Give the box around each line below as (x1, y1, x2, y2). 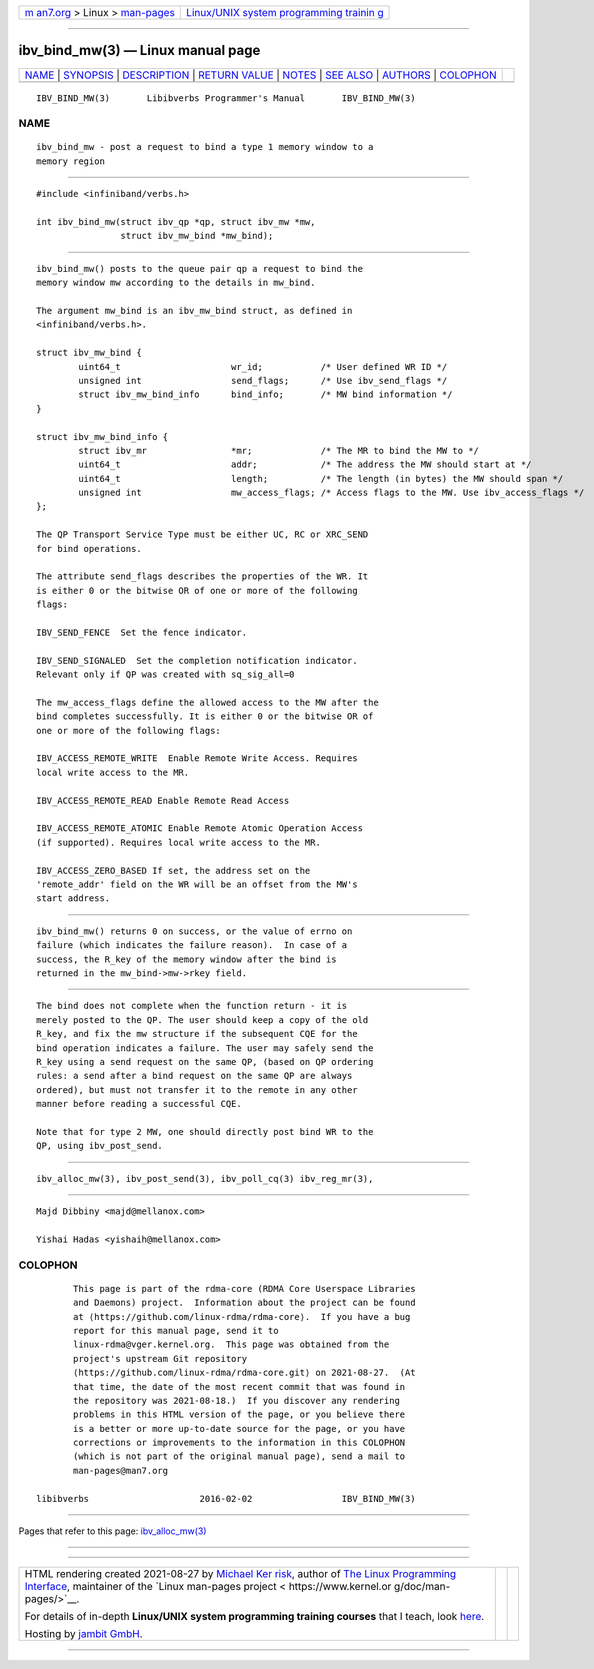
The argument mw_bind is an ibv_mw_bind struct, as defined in (36, 305, 353, 316)
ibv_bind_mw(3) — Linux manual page (18, 42, 261, 59)
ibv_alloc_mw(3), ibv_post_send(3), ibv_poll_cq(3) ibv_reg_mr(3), (36, 1173, 374, 1184)
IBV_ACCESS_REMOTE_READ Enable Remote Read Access (36, 795, 290, 806)
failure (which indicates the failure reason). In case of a (36, 940, 348, 951)
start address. (36, 893, 111, 904)
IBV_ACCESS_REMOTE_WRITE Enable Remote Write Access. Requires (36, 753, 359, 764)
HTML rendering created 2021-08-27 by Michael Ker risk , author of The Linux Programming (24, 1567, 457, 1581)
